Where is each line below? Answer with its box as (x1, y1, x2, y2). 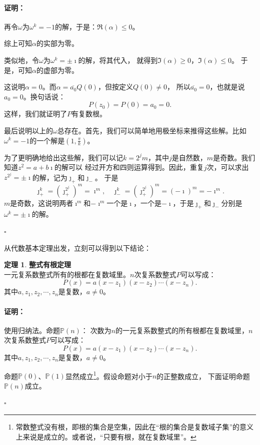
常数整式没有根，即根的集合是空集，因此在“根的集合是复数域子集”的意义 (15, 422, 254, 432)
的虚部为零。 (36, 64, 78, 75)
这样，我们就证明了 (4, 108, 67, 119)
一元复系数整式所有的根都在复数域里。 (4, 269, 130, 279)
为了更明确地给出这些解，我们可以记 (4, 152, 123, 162)
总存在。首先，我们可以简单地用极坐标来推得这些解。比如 (57, 125, 246, 135)
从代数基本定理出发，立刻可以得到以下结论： (4, 242, 151, 253)
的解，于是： (54, 21, 97, 31)
